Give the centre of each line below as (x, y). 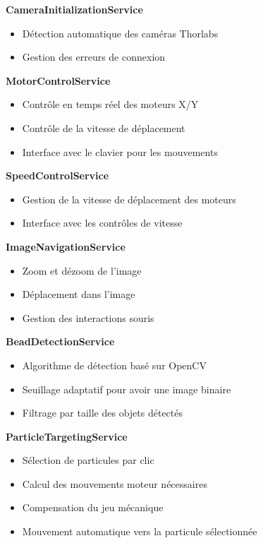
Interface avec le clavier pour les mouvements (120, 151)
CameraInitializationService (74, 9)
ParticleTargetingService (67, 436)
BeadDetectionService (60, 341)
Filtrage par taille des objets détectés (103, 413)
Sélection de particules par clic (88, 460)
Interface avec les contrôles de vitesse (102, 223)
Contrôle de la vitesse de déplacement (104, 127)
